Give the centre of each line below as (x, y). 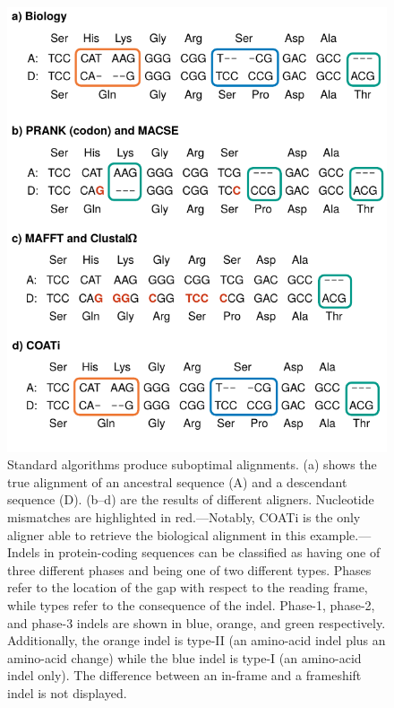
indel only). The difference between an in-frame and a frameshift (184, 675)
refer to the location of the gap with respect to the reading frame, (188, 587)
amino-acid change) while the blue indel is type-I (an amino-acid (184, 657)
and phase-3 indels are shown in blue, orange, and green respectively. (197, 622)
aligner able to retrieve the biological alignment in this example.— (189, 534)
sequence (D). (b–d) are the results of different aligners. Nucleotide (191, 499)
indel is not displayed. (67, 692)
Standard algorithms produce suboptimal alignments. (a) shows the (192, 464)
